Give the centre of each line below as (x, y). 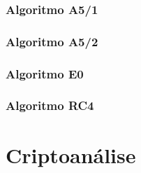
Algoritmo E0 (45, 73)
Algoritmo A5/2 (52, 41)
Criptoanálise (71, 154)
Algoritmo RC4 (50, 105)
